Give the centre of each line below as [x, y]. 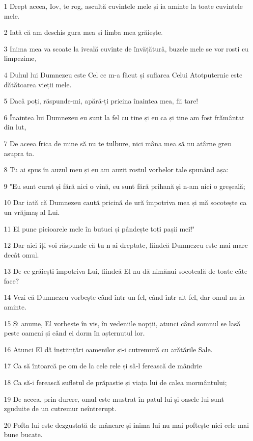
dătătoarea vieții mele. [38, 84]
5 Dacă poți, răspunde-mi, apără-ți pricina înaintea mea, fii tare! [101, 101]
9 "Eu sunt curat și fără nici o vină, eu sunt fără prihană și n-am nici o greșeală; [125, 186]
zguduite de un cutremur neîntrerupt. [60, 408]
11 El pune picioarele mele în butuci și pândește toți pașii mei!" [99, 228]
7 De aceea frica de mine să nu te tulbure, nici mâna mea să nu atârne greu [118, 143]
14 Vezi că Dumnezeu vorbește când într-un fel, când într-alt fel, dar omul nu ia [124, 297]
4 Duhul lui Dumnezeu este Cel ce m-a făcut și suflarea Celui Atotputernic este [123, 74]
